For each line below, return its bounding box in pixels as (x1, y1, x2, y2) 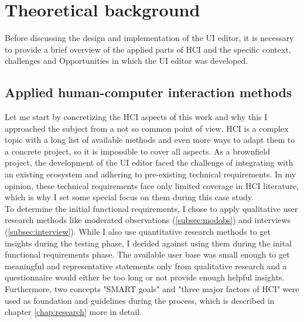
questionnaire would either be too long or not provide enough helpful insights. (5, 271, 285, 283)
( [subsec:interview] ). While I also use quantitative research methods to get (5, 225, 271, 238)
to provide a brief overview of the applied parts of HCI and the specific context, (5, 43, 291, 55)
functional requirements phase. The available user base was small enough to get (5, 248, 290, 261)
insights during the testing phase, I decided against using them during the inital (5, 237, 292, 249)
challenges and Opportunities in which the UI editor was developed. (5, 54, 248, 67)
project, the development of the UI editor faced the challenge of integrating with (5, 156, 293, 169)
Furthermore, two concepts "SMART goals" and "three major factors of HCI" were (5, 283, 299, 295)
